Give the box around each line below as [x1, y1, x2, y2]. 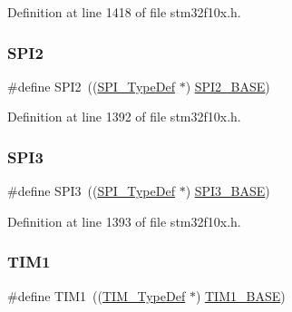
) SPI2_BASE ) [185, 76, 270, 95]
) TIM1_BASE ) [195, 286, 286, 305]
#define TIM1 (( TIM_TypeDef [7, 286, 186, 305]
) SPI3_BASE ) [185, 181, 270, 200]
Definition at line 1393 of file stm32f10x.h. [7, 211, 241, 230]
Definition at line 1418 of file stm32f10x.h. [7, 3, 241, 21]
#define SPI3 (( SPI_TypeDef [7, 181, 175, 200]
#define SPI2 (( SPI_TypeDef [7, 76, 175, 95]
